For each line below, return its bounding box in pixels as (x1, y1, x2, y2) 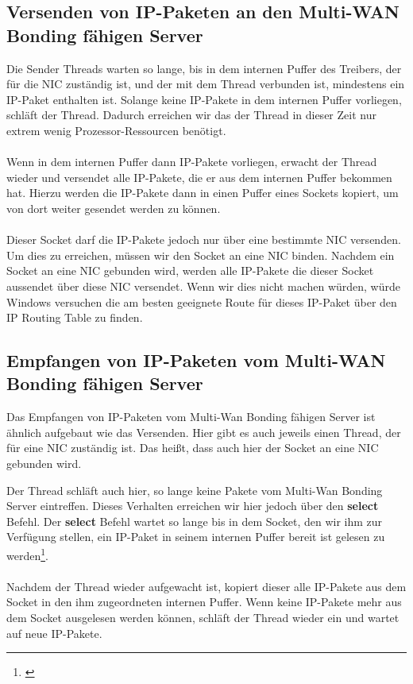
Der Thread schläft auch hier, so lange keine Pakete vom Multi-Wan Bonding (6, 481, 383, 498)
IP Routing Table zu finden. (6, 309, 143, 326)
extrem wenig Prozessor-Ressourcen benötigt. (6, 122, 226, 138)
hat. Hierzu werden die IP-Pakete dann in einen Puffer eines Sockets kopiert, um (6, 184, 399, 201)
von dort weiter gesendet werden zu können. (6, 199, 221, 216)
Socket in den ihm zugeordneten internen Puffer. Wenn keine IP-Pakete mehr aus (6, 593, 402, 610)
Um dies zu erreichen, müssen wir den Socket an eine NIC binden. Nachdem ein (6, 246, 395, 263)
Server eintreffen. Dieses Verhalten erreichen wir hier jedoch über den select (6, 497, 379, 514)
